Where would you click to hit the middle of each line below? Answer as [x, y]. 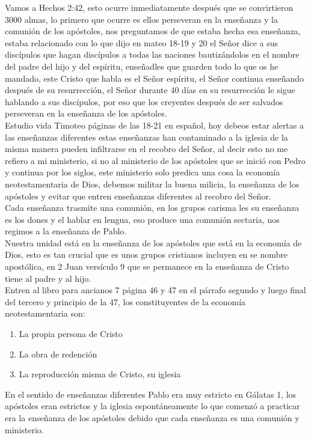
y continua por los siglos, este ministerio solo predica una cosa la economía [143, 172]
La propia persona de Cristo [71, 334]
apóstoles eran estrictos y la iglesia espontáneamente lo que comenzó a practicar [152, 406]
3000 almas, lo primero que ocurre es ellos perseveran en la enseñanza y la [142, 19]
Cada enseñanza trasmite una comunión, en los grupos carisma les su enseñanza [152, 208]
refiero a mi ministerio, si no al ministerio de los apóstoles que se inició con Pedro [155, 160]
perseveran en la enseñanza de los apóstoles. [86, 113]
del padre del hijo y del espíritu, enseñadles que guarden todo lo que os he [142, 66]
